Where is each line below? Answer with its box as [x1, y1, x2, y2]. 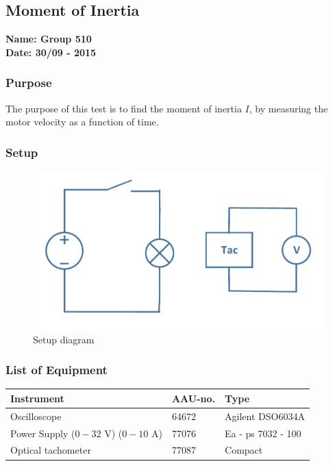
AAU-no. [171, 391, 216, 405]
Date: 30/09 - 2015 [5, 45, 97, 59]
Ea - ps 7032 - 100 [225, 426, 301, 440]
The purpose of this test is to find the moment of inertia [5, 101, 242, 115]
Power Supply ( [10, 426, 75, 440]
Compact [225, 443, 263, 457]
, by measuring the [249, 101, 328, 115]
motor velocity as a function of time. [5, 114, 159, 129]
